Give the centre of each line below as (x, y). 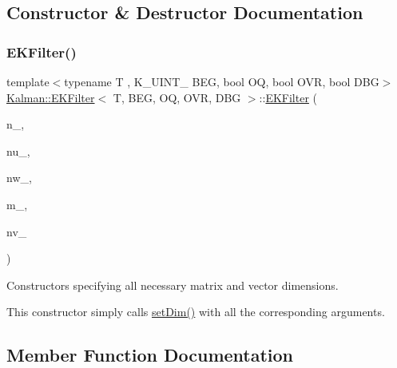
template (28, 81)
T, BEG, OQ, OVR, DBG (177, 97)
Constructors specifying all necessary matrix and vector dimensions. (173, 285)
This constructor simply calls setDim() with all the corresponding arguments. (196, 312)
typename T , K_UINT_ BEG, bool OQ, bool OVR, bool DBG (222, 81)
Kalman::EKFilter (51, 97)
